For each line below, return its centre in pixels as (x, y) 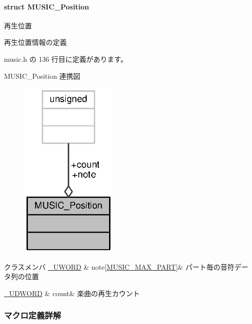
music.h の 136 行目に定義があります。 (66, 59)
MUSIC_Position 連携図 (42, 76)
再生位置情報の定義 (35, 42)
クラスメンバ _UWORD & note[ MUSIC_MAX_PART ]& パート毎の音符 (119, 266)
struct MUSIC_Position (47, 6)
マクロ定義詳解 (33, 315)
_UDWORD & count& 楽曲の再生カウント (72, 293)
